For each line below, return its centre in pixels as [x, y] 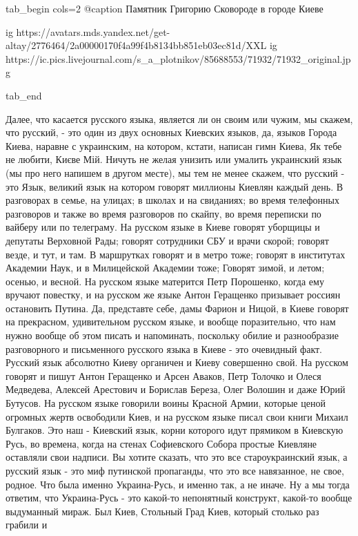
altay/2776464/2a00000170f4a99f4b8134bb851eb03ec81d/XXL [136, 45]
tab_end [24, 95]
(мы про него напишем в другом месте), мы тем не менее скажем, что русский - [175, 172]
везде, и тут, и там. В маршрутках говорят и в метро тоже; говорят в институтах [176, 254]
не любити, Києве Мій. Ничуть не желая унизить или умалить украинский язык [174, 159]
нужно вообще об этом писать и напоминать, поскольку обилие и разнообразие [172, 335]
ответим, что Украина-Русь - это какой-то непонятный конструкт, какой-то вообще [179, 498]
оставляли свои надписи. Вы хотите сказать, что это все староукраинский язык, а [177, 457]
